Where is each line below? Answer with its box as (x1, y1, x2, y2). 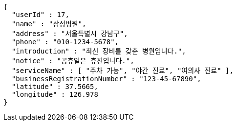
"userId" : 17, (11, 11, 69, 18)
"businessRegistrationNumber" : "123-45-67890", (11, 75, 201, 83)
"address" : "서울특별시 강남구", (11, 30, 128, 37)
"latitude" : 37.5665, (11, 83, 98, 90)
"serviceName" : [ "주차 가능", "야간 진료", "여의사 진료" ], (11, 67, 234, 74)
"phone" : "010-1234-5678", (11, 38, 119, 46)
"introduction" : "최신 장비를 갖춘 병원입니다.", (11, 47, 186, 55)
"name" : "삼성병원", (11, 20, 86, 28)
